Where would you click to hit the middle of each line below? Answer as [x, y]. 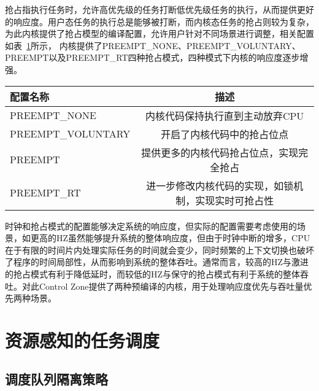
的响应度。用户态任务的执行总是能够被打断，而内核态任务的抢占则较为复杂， [159, 21]
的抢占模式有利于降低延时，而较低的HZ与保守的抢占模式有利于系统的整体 [153, 273]
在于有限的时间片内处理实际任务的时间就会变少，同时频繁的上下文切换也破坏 [159, 250]
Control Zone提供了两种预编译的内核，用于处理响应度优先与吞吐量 [171, 286]
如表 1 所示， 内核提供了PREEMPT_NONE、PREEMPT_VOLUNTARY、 [153, 45]
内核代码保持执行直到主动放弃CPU [225, 115]
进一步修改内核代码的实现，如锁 [220, 185]
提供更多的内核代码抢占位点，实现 [220, 152]
